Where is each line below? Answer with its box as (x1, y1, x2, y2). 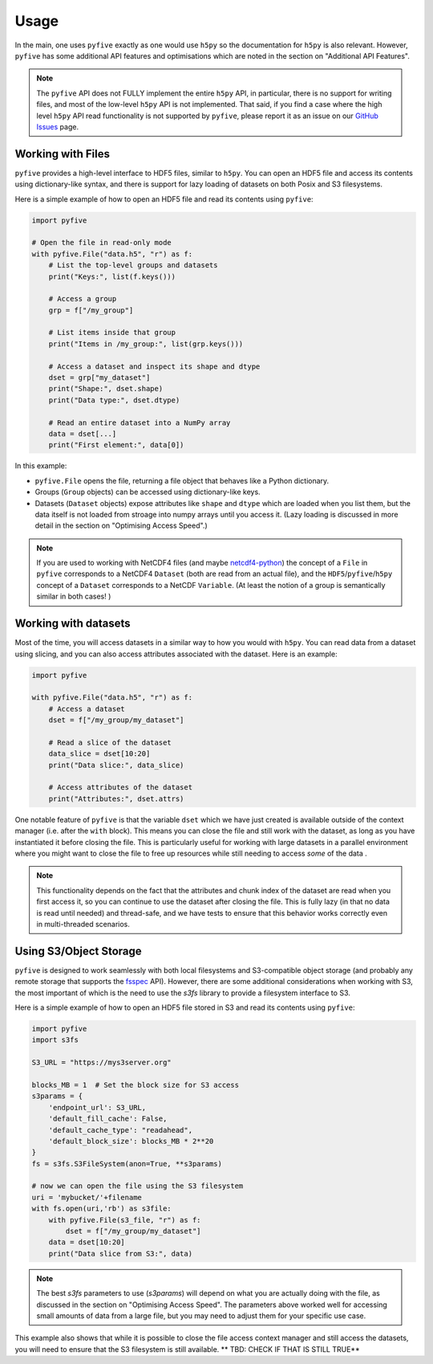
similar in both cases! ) (36, 591, 111, 602)
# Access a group (48, 294, 117, 304)
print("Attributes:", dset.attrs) (48, 794, 184, 803)
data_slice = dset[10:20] (48, 749, 151, 758)
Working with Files (14, 147, 110, 161)
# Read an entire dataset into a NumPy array (48, 418, 231, 427)
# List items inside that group (48, 328, 176, 337)
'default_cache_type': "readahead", (48, 1125, 192, 1134)
